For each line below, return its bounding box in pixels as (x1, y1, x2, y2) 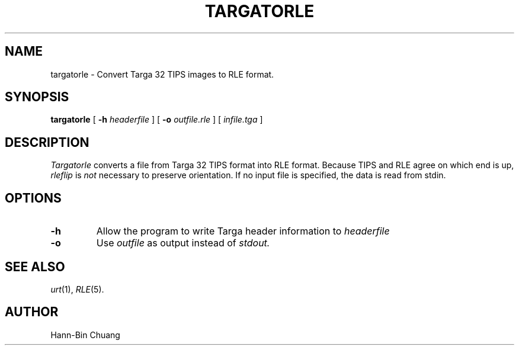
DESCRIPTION (5, 134, 89, 150)
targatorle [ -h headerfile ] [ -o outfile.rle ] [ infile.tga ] (50, 114, 263, 125)
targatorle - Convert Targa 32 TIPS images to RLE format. (50, 69, 274, 79)
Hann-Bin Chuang (50, 329, 120, 340)
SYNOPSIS (5, 89, 69, 105)
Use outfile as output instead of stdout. (96, 237, 270, 249)
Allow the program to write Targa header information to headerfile (96, 225, 390, 237)
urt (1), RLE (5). (50, 284, 104, 294)
